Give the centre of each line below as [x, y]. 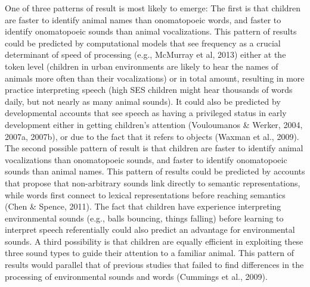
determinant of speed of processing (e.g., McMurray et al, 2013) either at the [145, 54]
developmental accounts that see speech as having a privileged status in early [146, 113]
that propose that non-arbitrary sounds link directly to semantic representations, [153, 183]
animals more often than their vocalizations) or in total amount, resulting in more [155, 78]
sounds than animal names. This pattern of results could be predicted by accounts [155, 171]
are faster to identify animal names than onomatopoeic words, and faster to [143, 19]
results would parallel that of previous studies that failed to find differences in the [154, 265]
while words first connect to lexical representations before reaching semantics [145, 194]
